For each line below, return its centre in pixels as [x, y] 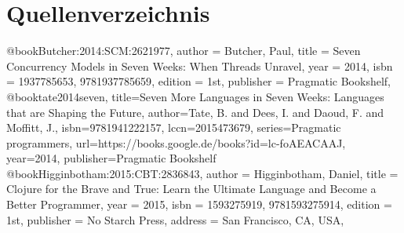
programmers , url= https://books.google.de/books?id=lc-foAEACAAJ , [176, 142]
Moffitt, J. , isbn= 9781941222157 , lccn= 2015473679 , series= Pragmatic [174, 127]
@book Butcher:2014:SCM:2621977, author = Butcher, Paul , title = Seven [184, 51]
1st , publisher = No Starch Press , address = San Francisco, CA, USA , [175, 219]
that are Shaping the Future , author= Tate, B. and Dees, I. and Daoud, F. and [195, 112]
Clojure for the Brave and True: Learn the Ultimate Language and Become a [191, 189]
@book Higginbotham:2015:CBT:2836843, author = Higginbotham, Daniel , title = [202, 173]
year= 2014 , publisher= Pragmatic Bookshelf [111, 158]
